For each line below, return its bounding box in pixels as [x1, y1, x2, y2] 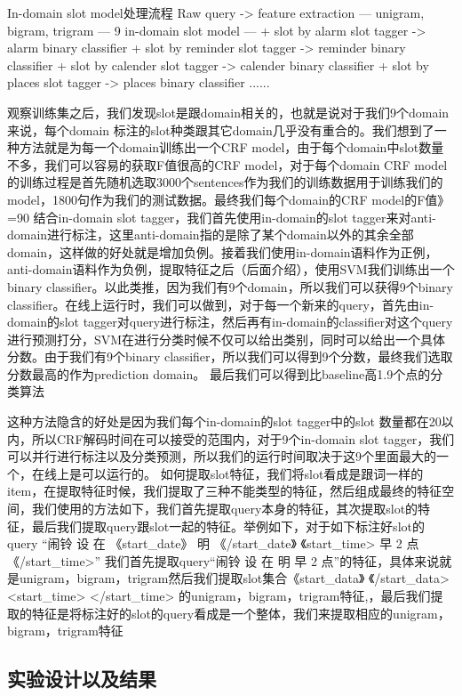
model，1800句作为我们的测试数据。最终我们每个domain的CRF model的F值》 [7, 190, 450, 208]
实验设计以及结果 [7, 665, 156, 692]
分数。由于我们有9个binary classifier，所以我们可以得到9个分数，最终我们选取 [7, 347, 453, 366]
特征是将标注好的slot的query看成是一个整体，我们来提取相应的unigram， [31, 603, 450, 622]
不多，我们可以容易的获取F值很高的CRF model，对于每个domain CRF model [7, 155, 448, 174]
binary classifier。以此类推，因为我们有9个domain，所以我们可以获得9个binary [7, 277, 453, 295]
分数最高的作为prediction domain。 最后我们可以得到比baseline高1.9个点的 [7, 364, 431, 383]
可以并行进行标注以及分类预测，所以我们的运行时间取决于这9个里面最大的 [7, 447, 436, 465]
